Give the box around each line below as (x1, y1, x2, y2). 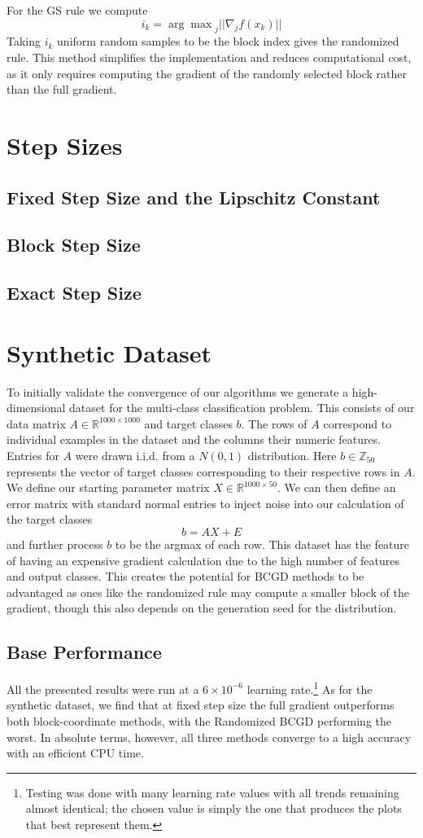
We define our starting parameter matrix (7, 479, 210, 496)
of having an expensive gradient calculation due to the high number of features (7, 551, 399, 568)
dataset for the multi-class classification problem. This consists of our (69, 399, 415, 416)
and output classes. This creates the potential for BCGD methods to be (7, 568, 364, 585)
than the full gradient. (7, 81, 117, 98)
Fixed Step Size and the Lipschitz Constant (7, 184, 381, 209)
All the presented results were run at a (7, 680, 199, 697)
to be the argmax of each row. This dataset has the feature (115, 535, 410, 552)
